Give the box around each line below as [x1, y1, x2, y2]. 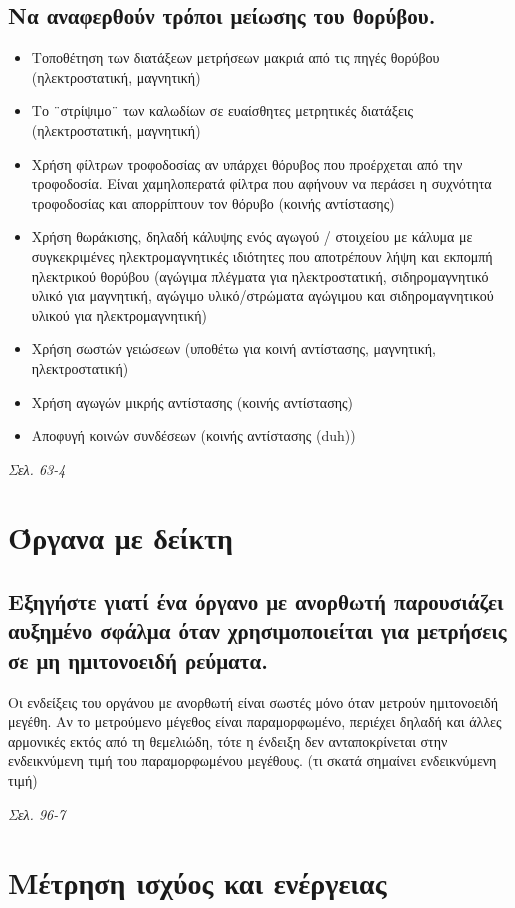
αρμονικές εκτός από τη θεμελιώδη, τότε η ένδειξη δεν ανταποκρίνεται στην [8, 730, 448, 751]
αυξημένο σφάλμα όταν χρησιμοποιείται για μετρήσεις [8, 615, 507, 646]
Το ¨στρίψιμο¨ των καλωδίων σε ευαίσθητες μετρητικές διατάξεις [31, 100, 414, 121]
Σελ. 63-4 [8, 458, 66, 479]
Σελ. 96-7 [8, 803, 66, 824]
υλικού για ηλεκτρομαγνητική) [31, 304, 207, 325]
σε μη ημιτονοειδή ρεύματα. [8, 644, 268, 675]
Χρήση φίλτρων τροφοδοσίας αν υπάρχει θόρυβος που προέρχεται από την [31, 153, 463, 174]
